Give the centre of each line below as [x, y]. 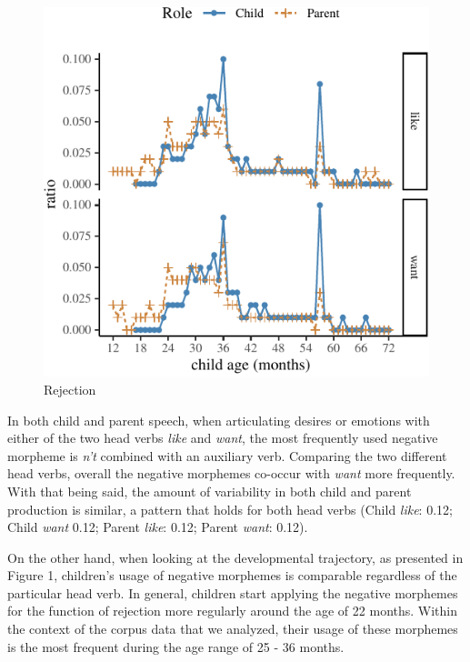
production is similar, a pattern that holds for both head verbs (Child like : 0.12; [230, 509]
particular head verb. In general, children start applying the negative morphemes [233, 592]
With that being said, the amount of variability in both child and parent [210, 491]
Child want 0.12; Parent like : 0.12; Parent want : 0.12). [158, 527]
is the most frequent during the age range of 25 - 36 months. [176, 646]
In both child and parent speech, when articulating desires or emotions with [219, 420]
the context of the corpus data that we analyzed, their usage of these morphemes [233, 629]
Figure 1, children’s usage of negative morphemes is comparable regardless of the [232, 575]
